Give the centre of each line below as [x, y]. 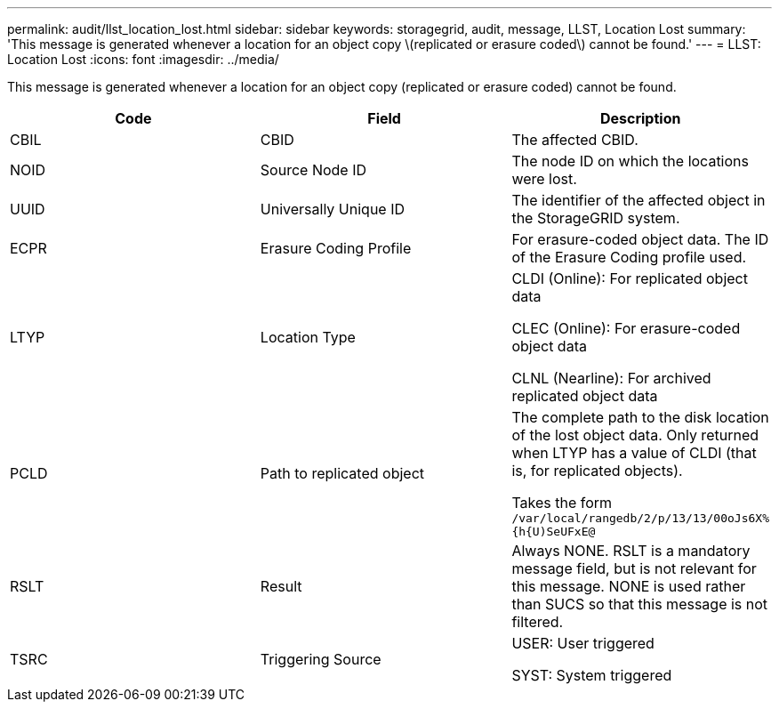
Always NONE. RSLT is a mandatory [631, 551]
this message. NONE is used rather [629, 586]
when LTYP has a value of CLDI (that [634, 453]
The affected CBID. [575, 140]
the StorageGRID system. [596, 218]
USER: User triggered [583, 643]
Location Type [308, 337]
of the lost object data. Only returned [635, 435]
